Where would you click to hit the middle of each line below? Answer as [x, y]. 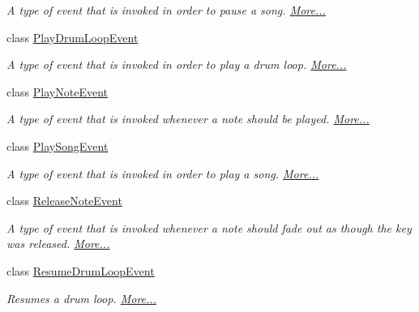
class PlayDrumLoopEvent [73, 37]
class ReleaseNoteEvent [64, 201]
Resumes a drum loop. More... [81, 298]
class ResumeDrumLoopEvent [81, 270]
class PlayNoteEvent [57, 91]
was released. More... [58, 244]
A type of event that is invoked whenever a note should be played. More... [188, 119]
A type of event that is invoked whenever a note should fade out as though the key [209, 227]
